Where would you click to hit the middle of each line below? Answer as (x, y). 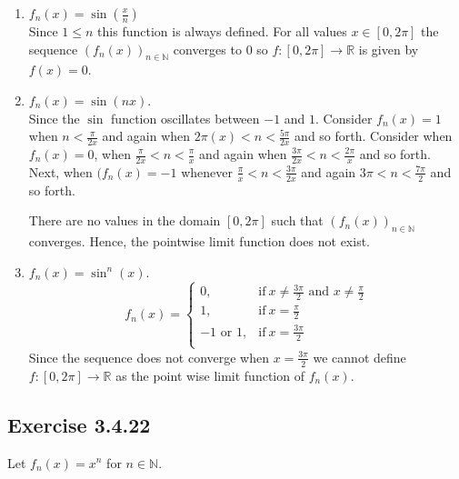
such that (297, 220)
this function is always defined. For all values (222, 31)
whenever (207, 171)
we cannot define (359, 357)
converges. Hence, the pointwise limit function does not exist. (200, 241)
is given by (389, 49)
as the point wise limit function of (210, 375)
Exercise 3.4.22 (79, 424)
